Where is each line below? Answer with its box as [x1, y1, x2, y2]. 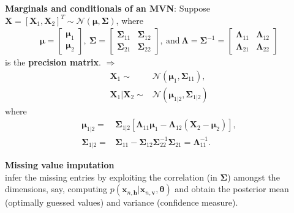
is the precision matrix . [5, 56, 101, 69]
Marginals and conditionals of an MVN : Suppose [5, 2, 210, 14]
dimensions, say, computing [5, 182, 108, 195]
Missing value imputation [5, 159, 115, 171]
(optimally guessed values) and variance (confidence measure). [5, 196, 238, 209]
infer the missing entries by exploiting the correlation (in [5, 170, 217, 183]
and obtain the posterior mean [175, 182, 289, 195]
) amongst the [227, 170, 280, 183]
